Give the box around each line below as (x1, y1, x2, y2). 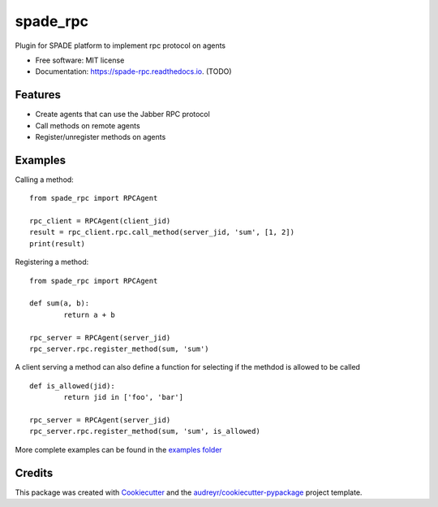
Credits (15, 466, 54, 479)
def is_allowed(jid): (29, 381, 115, 390)
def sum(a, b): (29, 299, 90, 308)
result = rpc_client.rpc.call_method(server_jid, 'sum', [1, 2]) (29, 227, 295, 237)
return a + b (63, 310, 115, 319)
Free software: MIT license (35, 55, 125, 65)
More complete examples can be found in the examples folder (15, 444, 222, 454)
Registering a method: (15, 257, 89, 267)
